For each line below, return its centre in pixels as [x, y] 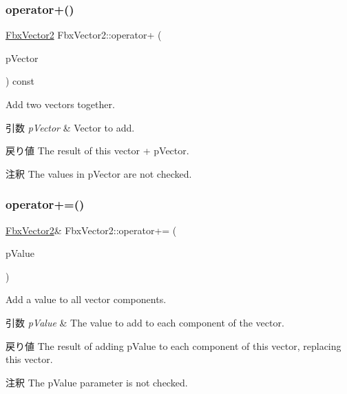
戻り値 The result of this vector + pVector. [97, 151]
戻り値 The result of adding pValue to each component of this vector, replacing [173, 345]
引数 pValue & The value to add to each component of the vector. [145, 322]
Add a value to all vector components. [86, 299]
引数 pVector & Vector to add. [70, 127]
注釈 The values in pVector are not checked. [99, 173]
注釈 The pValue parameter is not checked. [97, 382]
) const [20, 81]
